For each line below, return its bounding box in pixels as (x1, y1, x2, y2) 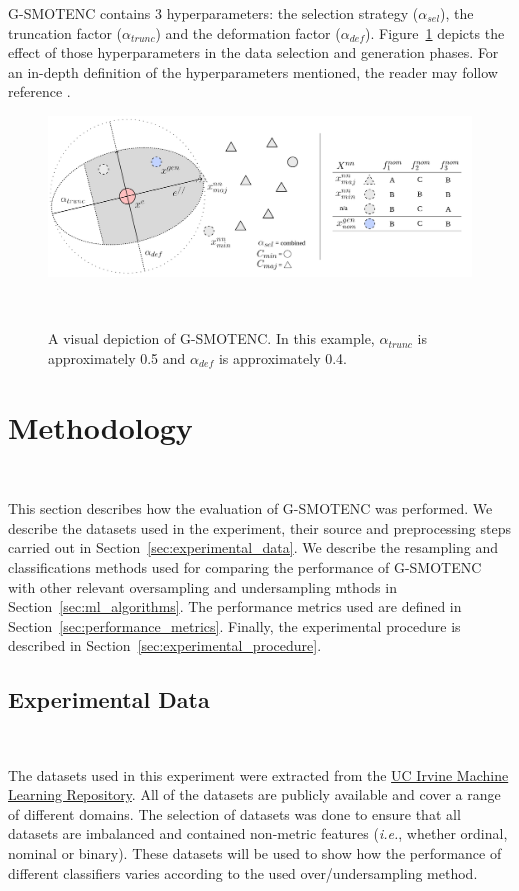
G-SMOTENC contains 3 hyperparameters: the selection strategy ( (8, 3, 419, 23)
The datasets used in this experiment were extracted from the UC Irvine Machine (8, 764, 509, 785)
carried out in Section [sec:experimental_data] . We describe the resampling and (8, 537, 499, 558)
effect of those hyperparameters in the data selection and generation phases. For (8, 42, 499, 63)
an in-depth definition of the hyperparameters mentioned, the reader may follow (8, 61, 498, 82)
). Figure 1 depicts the (364, 22, 505, 43)
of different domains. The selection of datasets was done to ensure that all (8, 803, 461, 824)
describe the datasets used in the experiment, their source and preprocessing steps (8, 517, 511, 538)
